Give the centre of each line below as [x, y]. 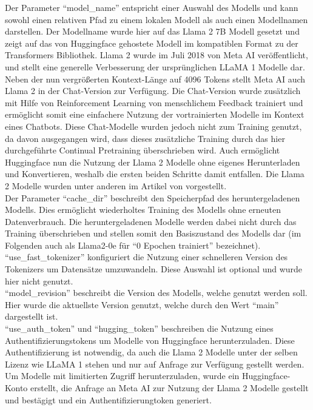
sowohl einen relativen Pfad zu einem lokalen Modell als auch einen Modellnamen [156, 19]
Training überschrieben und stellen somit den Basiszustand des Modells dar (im [153, 233]
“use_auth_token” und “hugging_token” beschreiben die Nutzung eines [139, 328]
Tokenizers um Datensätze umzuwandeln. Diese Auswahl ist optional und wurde [154, 269]
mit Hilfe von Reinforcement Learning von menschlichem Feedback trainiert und [154, 102]
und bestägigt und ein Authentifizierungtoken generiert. [108, 399]
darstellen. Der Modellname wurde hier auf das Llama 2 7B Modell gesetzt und [152, 31]
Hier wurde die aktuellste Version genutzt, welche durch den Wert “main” [142, 304]
